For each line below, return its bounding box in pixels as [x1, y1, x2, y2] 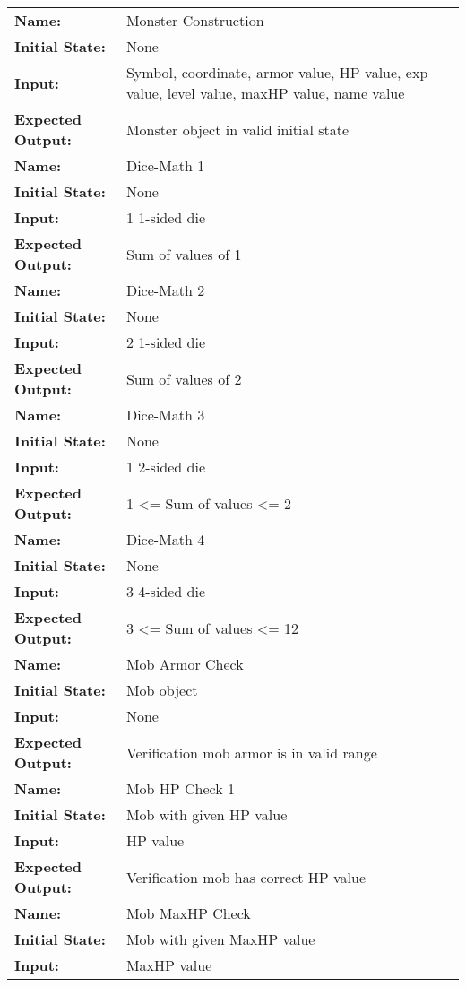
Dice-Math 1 [125, 155, 205, 176]
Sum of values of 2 [125, 368, 242, 389]
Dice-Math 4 [125, 529, 205, 550]
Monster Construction [125, 10, 264, 30]
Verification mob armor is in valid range [125, 741, 377, 763]
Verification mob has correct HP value [125, 866, 367, 887]
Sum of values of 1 [125, 243, 242, 264]
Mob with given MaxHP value [125, 929, 315, 949]
